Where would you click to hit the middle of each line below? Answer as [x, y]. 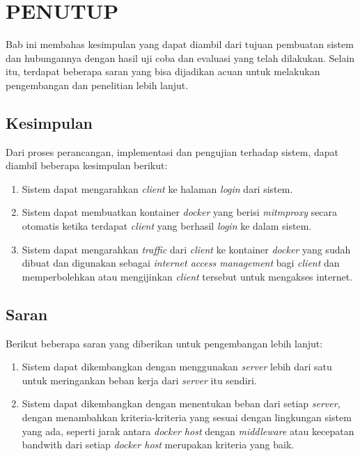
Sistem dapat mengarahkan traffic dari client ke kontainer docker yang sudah [186, 249]
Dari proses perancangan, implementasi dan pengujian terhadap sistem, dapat [172, 151]
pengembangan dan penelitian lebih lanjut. [97, 85]
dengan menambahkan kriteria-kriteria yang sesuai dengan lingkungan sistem [187, 417]
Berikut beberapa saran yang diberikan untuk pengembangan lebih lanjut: [164, 343]
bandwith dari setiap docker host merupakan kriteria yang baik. [158, 445]
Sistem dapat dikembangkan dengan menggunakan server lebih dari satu [177, 367]
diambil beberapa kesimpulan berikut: [87, 165]
